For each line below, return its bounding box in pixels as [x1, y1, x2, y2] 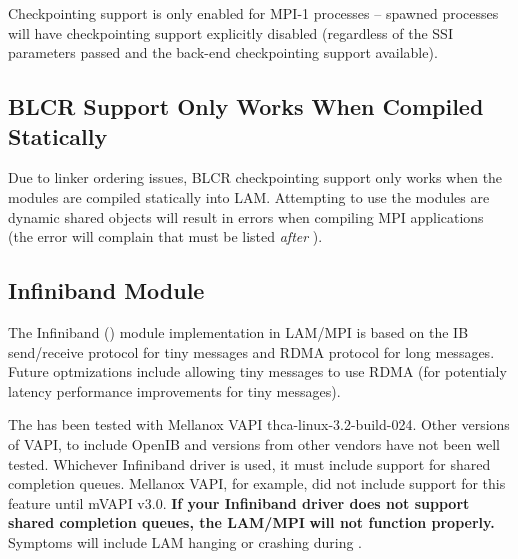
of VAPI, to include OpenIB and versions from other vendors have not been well [8, 433, 500, 454]
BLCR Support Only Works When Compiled [8, 91, 484, 122]
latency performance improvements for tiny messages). [8, 380, 341, 401]
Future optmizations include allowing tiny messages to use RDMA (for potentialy [8, 361, 507, 382]
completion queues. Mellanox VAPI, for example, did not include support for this [8, 473, 506, 494]
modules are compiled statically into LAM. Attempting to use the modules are [8, 186, 490, 207]
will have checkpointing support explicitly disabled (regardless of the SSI [8, 22, 453, 43]
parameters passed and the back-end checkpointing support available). [8, 42, 438, 63]
